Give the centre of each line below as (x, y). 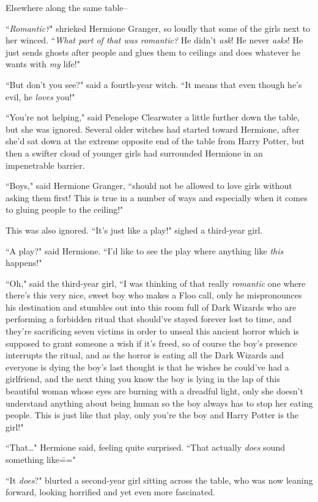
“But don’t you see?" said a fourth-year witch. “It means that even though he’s (154, 84)
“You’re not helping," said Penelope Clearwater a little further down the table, (153, 117)
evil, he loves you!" (40, 96)
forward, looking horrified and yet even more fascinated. (110, 492)
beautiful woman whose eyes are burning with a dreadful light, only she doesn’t (154, 391)
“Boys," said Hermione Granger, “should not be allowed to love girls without (149, 186)
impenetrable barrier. (45, 165)
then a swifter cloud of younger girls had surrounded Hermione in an (134, 153)
